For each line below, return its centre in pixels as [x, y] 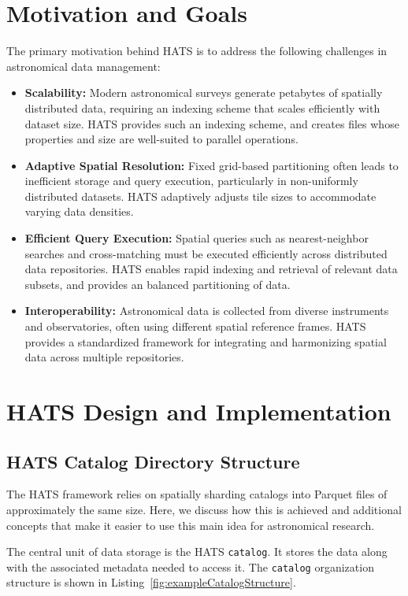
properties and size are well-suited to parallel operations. [161, 139]
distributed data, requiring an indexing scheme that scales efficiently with [202, 107]
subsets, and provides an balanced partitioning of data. [158, 284]
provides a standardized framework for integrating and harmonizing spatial [206, 341]
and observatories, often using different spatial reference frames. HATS [195, 326]
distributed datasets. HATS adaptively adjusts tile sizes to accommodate [200, 196]
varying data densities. [79, 211]
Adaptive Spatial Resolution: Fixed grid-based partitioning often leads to [211, 165]
